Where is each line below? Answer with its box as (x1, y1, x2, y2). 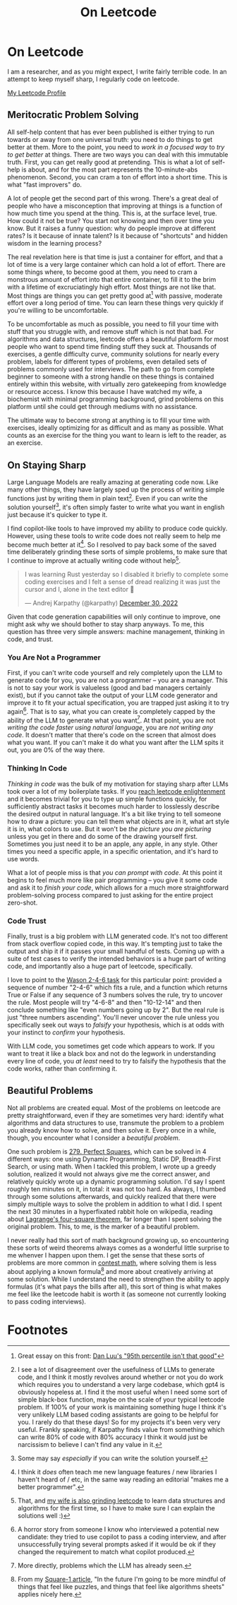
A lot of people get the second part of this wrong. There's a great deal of (7, 193, 219, 202)
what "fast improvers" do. (7, 180, 83, 189)
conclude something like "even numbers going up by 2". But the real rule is (7, 1006, 225, 1014)
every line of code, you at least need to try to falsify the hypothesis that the (7, 1057, 226, 1066)
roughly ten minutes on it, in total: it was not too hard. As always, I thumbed (7, 1184, 226, 1193)
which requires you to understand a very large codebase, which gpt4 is (17, 1380, 226, 1389)
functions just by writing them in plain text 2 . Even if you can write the (7, 493, 208, 502)
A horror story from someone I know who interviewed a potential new (17, 1525, 220, 1534)
